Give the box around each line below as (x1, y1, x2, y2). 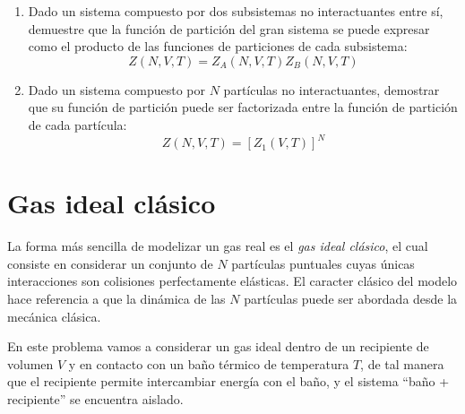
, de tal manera (360, 354, 444, 373)
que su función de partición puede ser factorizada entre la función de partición (28, 98, 458, 116)
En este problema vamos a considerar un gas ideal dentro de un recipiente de (7, 337, 429, 356)
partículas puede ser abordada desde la (244, 289, 458, 307)
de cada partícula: (28, 115, 127, 134)
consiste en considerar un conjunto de (7, 254, 213, 272)
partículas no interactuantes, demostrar (223, 80, 440, 99)
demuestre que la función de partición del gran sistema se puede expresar (28, 19, 430, 38)
